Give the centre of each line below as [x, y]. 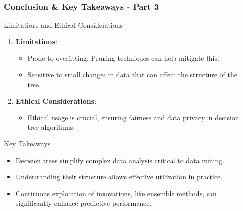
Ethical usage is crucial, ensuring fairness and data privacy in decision [133, 117]
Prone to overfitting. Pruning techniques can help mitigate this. [123, 58]
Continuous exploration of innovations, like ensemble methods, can [116, 193]
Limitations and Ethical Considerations [64, 25]
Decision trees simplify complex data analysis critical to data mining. [120, 160]
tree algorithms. [51, 127]
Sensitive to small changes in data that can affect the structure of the [132, 74]
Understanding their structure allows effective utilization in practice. [119, 177]
